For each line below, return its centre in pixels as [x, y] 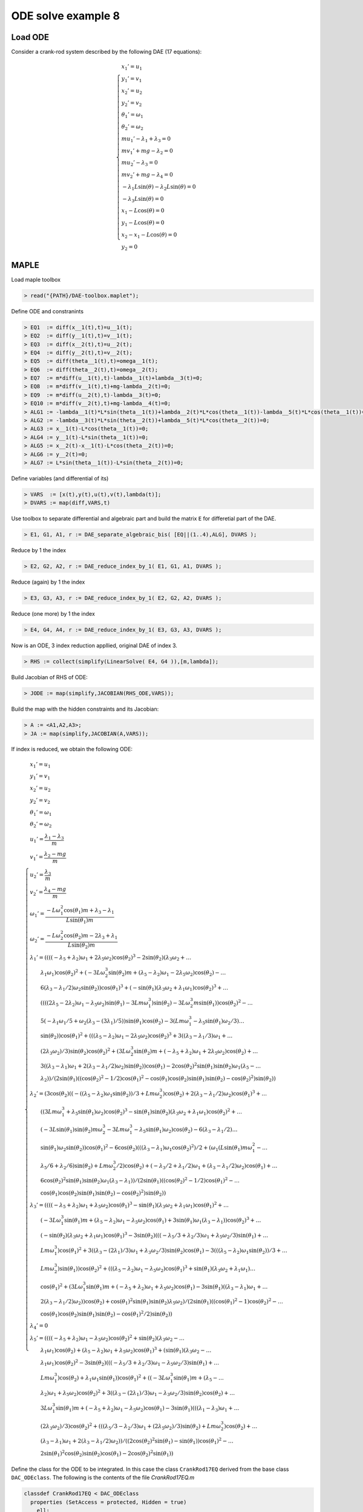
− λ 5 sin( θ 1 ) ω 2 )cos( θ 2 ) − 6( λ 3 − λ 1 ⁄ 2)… [186, 1130]
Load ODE [30, 37]
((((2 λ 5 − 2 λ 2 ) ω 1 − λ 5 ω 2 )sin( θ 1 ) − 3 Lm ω [94, 1004]
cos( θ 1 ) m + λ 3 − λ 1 [89, 911]
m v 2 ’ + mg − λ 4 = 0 [147, 175]
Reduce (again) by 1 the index [48, 582]
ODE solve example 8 [66, 16]
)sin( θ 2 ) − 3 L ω [171, 1004]
